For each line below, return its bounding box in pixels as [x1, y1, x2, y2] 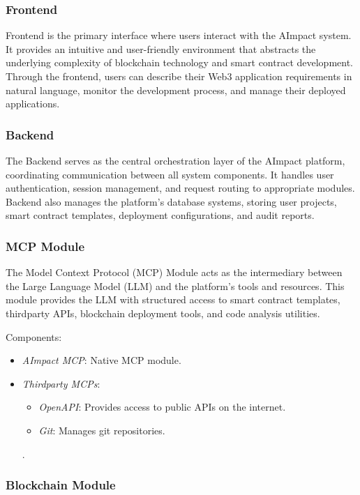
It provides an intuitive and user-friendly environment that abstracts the [6, 41, 316, 56]
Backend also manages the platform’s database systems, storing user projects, [6, 194, 337, 208]
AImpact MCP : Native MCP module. [22, 353, 181, 367]
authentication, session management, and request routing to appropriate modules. [6, 181, 355, 195]
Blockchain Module [6, 476, 116, 494]
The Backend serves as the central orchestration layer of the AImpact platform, [6, 153, 345, 167]
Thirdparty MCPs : [22, 376, 100, 390]
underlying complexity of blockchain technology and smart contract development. [6, 55, 353, 70]
